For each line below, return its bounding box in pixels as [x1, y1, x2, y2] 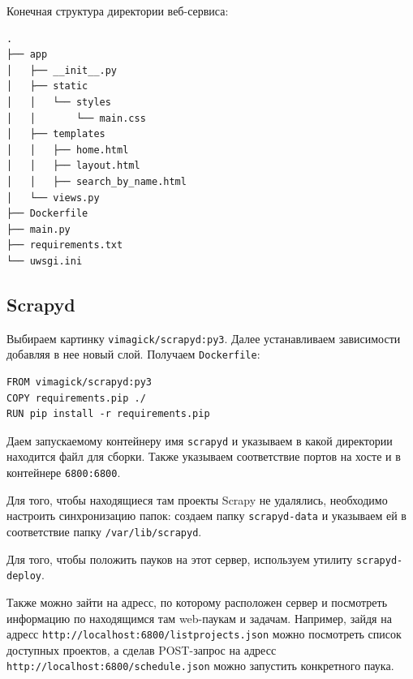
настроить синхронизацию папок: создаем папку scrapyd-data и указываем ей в [6, 507, 407, 524]
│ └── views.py [6, 191, 100, 204]
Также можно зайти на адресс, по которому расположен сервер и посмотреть [6, 593, 388, 610]
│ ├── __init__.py [6, 64, 118, 76]
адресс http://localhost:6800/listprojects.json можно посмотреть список [6, 625, 402, 642]
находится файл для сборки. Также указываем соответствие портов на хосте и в [6, 448, 401, 465]
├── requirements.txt [6, 239, 123, 251]
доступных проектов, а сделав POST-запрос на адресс [6, 641, 277, 658]
